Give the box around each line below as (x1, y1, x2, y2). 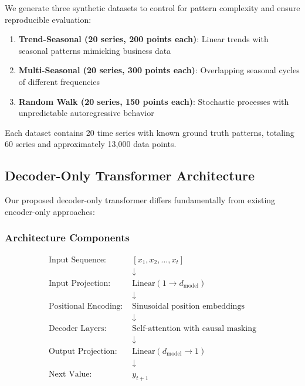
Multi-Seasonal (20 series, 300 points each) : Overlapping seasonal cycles (18, 64, 300, 76)
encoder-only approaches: (5, 205, 95, 217)
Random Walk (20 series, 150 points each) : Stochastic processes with (18, 95, 289, 107)
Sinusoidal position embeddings (132, 302, 245, 310)
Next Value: (48, 370, 92, 378)
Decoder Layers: (48, 324, 107, 333)
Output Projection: (48, 347, 117, 356)
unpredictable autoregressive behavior (18, 107, 154, 119)
